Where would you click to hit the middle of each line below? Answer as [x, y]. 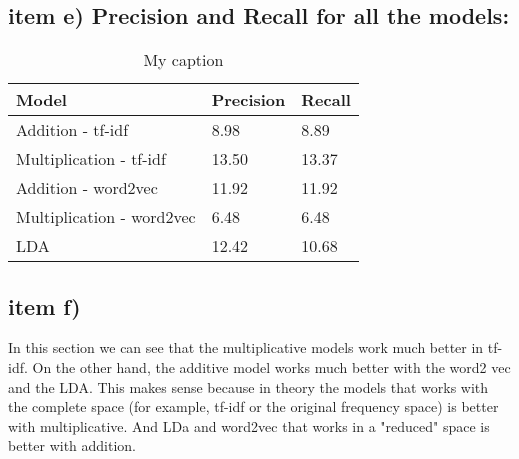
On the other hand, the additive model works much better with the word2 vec [271, 367]
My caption [183, 60]
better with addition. [72, 445]
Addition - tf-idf [72, 130]
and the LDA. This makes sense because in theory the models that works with [248, 386]
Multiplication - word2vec [106, 217]
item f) [44, 305]
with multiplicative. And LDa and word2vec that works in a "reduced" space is [249, 425]
